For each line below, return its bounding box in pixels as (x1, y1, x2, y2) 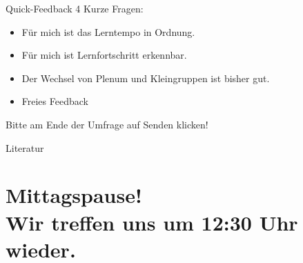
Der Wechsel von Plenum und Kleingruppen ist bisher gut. (21, 70, 270, 85)
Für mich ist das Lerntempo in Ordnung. (21, 24, 195, 39)
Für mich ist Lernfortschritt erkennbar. (21, 48, 187, 62)
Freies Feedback (21, 94, 88, 108)
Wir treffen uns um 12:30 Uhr (6, 208, 298, 236)
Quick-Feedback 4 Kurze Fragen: (6, 1, 144, 15)
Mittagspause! (6, 181, 142, 209)
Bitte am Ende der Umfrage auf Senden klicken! (6, 117, 208, 131)
